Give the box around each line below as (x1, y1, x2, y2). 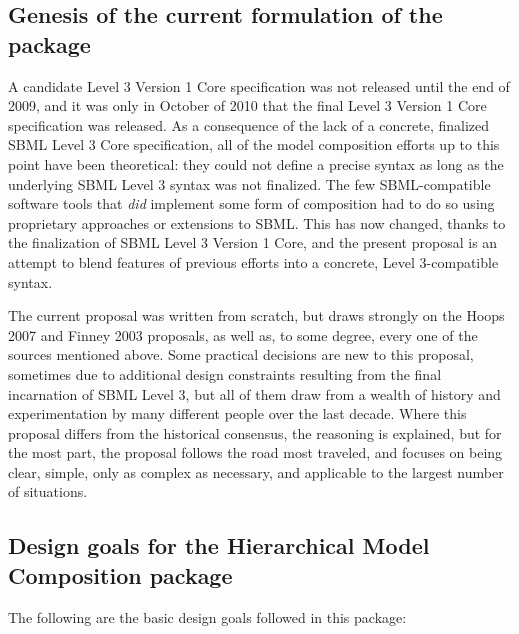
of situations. (8, 481, 88, 502)
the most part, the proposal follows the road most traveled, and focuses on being (8, 442, 503, 463)
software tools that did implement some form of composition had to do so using (8, 193, 495, 214)
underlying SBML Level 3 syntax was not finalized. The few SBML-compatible (8, 173, 491, 194)
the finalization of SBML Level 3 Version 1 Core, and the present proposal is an (8, 232, 498, 253)
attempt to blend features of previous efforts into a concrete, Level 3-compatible (8, 251, 499, 272)
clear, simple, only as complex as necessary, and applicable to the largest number (8, 461, 504, 482)
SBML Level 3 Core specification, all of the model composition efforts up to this (8, 134, 500, 155)
